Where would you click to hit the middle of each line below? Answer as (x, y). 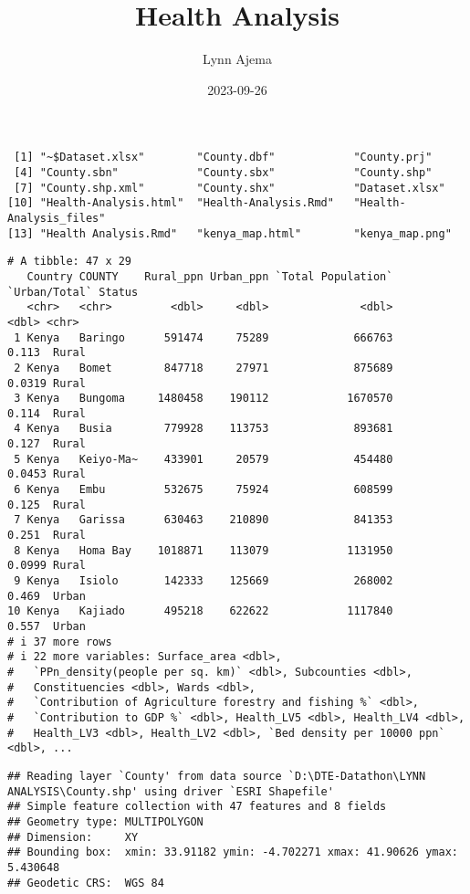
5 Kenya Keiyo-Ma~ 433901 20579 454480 (204, 459)
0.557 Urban (47, 626)
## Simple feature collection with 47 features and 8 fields (197, 807)
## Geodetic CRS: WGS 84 (86, 883)
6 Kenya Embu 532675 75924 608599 (204, 490)
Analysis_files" (57, 218)
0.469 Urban (47, 596)
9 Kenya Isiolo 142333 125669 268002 (204, 581)
